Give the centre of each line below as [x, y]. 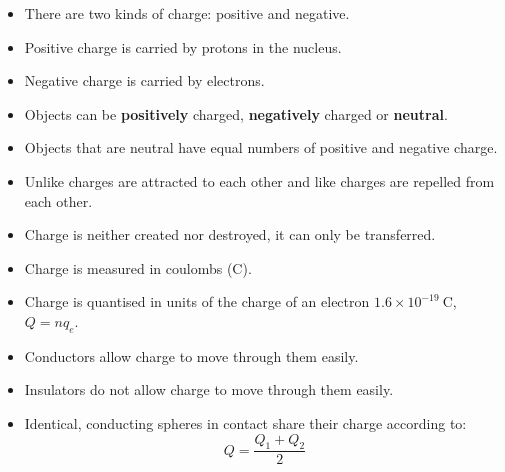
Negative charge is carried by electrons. [144, 80]
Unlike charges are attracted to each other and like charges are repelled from [259, 180]
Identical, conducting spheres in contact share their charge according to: [245, 422]
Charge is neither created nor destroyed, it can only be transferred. [230, 234]
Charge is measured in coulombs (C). [138, 267]
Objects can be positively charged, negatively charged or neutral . [236, 113]
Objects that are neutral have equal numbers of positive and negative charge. [261, 147]
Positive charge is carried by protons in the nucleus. [183, 46]
